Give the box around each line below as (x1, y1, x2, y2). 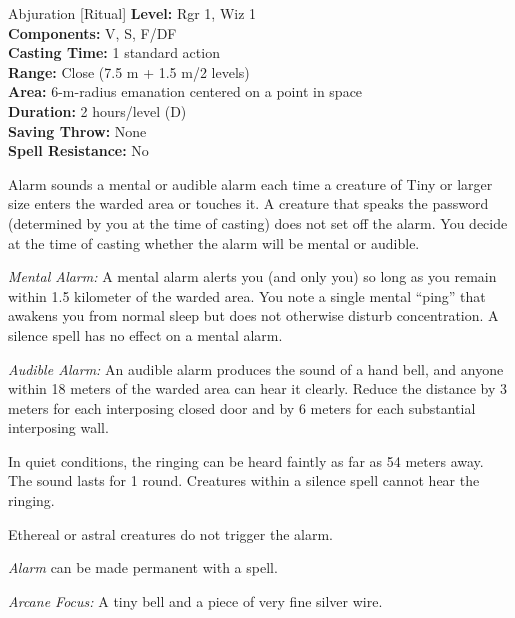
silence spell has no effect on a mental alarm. (8, 324, 283, 345)
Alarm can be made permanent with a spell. (8, 557, 278, 578)
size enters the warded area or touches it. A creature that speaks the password (8, 193, 489, 214)
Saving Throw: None (8, 120, 147, 141)
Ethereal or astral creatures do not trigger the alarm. (8, 523, 333, 544)
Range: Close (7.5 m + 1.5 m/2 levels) (8, 61, 250, 82)
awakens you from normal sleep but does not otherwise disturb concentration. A (8, 305, 499, 326)
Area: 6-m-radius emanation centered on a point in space (8, 81, 363, 102)
